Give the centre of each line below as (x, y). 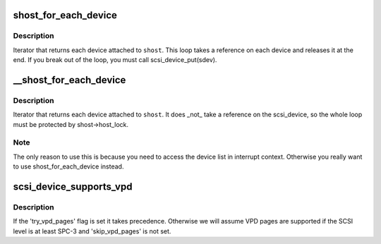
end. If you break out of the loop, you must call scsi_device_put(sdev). (115, 60)
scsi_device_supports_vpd (73, 187)
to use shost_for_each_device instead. (68, 166)
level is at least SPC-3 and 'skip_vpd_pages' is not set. (92, 231)
